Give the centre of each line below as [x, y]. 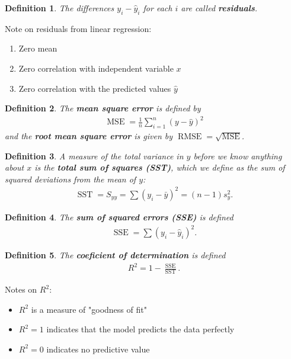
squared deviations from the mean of [71, 179]
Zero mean [38, 48]
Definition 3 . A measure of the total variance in [94, 156]
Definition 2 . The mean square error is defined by [103, 108]
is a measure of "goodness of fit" [89, 309]
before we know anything [238, 156]
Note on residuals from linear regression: [78, 28]
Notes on [21, 289]
